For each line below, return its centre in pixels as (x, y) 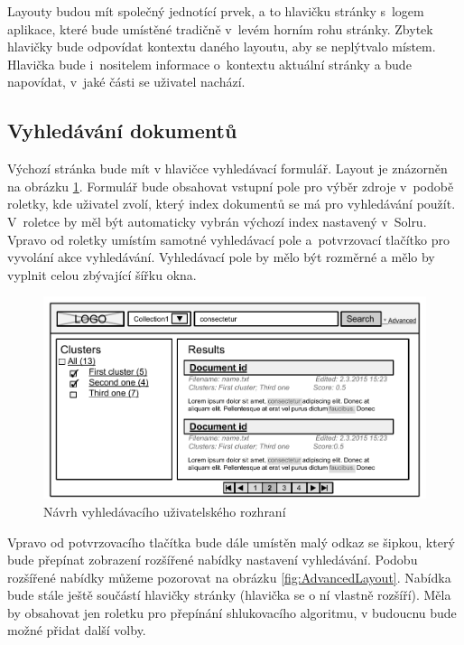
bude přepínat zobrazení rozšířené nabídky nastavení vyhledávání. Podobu (213, 560)
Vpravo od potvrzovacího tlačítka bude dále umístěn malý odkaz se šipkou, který (231, 542)
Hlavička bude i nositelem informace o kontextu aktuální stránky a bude (209, 64)
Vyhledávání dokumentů (122, 131)
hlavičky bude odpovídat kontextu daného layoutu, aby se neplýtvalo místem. (222, 47)
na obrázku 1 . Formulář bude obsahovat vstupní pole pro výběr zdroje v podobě (231, 186)
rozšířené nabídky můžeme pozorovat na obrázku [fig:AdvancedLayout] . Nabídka (229, 577)
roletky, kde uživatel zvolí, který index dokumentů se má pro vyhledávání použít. (232, 204)
